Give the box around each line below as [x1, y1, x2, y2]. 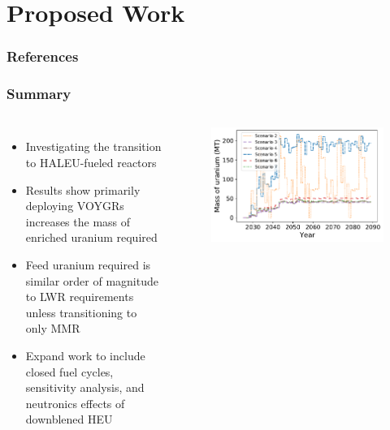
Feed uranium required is [25, 256, 151, 273]
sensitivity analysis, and [25, 379, 145, 396]
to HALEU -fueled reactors [25, 154, 157, 171]
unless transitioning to [25, 303, 137, 320]
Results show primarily [25, 181, 141, 198]
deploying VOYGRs [25, 197, 124, 214]
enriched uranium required [25, 229, 158, 246]
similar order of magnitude [25, 272, 158, 289]
